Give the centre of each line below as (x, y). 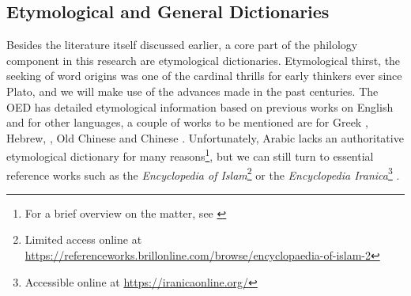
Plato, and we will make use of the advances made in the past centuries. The (192, 91)
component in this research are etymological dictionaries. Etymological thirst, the (204, 60)
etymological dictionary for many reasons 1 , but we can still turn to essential (190, 155)
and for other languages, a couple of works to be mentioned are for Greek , (187, 122)
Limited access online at (83, 239)
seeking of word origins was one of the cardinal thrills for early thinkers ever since (204, 76)
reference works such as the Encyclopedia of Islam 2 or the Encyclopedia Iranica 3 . (203, 173)
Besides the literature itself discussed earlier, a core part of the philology (182, 45)
